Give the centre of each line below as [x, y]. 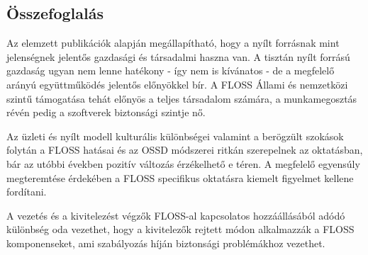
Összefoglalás [55, 13]
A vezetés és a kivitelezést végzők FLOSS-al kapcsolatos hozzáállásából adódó [176, 215]
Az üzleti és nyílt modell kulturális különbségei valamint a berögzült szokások [175, 136]
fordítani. [27, 192]
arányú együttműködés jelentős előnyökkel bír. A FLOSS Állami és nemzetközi [177, 84]
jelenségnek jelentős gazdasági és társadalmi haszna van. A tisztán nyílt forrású [178, 56]
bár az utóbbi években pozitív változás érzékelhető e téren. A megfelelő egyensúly [183, 163]
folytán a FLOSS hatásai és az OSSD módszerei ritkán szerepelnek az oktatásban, [185, 150]
